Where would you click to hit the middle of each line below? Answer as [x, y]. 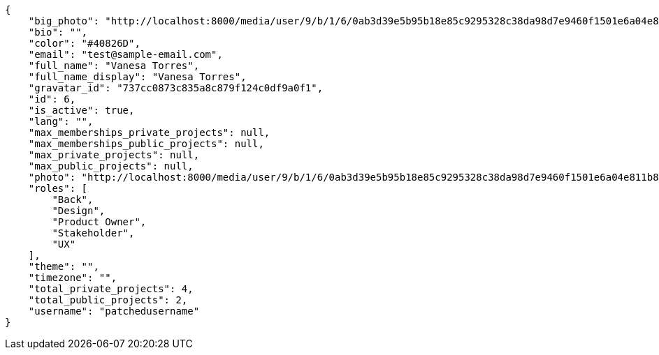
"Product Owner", [99, 222]
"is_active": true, [81, 110]
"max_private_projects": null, [114, 155]
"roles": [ [58, 188]
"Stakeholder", [93, 233]
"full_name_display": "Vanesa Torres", [137, 77]
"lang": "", [61, 121]
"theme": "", [64, 266]
